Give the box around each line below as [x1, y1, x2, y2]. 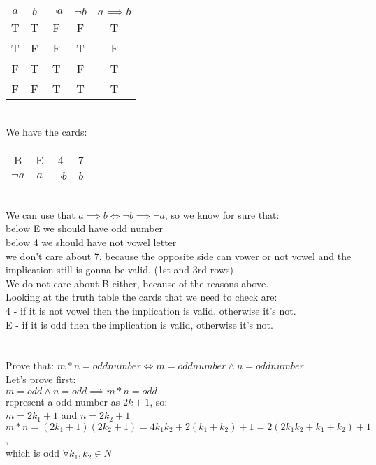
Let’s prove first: [6, 371, 76, 386]
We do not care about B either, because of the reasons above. [6, 276, 269, 290]
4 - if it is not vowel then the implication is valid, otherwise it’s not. [6, 303, 296, 317]
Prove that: [6, 358, 55, 373]
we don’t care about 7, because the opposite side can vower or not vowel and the [6, 248, 352, 263]
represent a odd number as [6, 394, 120, 408]
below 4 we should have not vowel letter [6, 234, 177, 249]
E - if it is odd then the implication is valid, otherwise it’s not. [6, 317, 273, 331]
